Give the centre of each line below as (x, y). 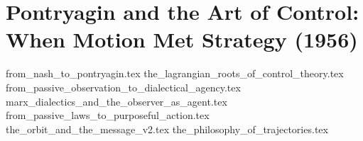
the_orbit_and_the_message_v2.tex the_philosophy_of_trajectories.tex (167, 129)
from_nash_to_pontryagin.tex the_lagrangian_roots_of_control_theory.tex (175, 73)
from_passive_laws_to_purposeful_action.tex (108, 115)
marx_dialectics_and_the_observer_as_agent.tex (117, 101)
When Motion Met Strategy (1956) (182, 39)
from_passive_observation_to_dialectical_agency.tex (123, 87)
